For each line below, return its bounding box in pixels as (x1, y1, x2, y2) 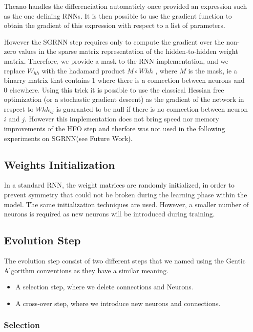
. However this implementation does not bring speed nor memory (24, 114, 219, 124)
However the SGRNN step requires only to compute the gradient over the (4, 36, 224, 47)
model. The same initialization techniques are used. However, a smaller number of (4, 199, 249, 209)
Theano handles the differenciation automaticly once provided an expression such (4, 1, 247, 11)
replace (4, 65, 25, 75)
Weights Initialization (4, 157, 115, 172)
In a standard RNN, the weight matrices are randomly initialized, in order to (4, 180, 234, 190)
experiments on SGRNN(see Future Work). (4, 133, 133, 143)
